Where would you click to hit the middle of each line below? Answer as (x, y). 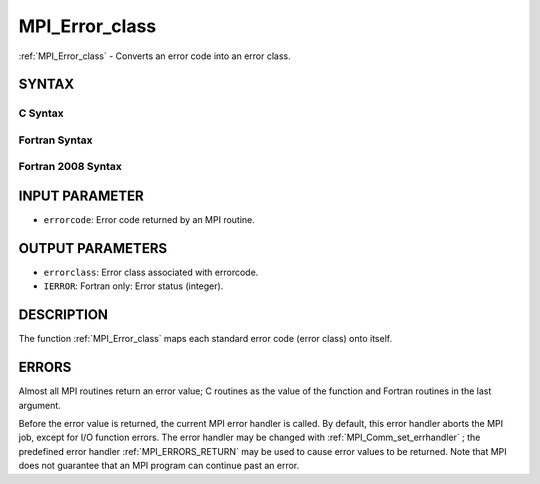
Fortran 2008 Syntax (70, 167)
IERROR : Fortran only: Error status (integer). (133, 286)
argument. (40, 405)
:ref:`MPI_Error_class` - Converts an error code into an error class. (155, 56)
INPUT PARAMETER (81, 196)
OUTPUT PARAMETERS (93, 248)
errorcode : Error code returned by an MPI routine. (149, 220)
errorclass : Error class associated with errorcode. (151, 272)
